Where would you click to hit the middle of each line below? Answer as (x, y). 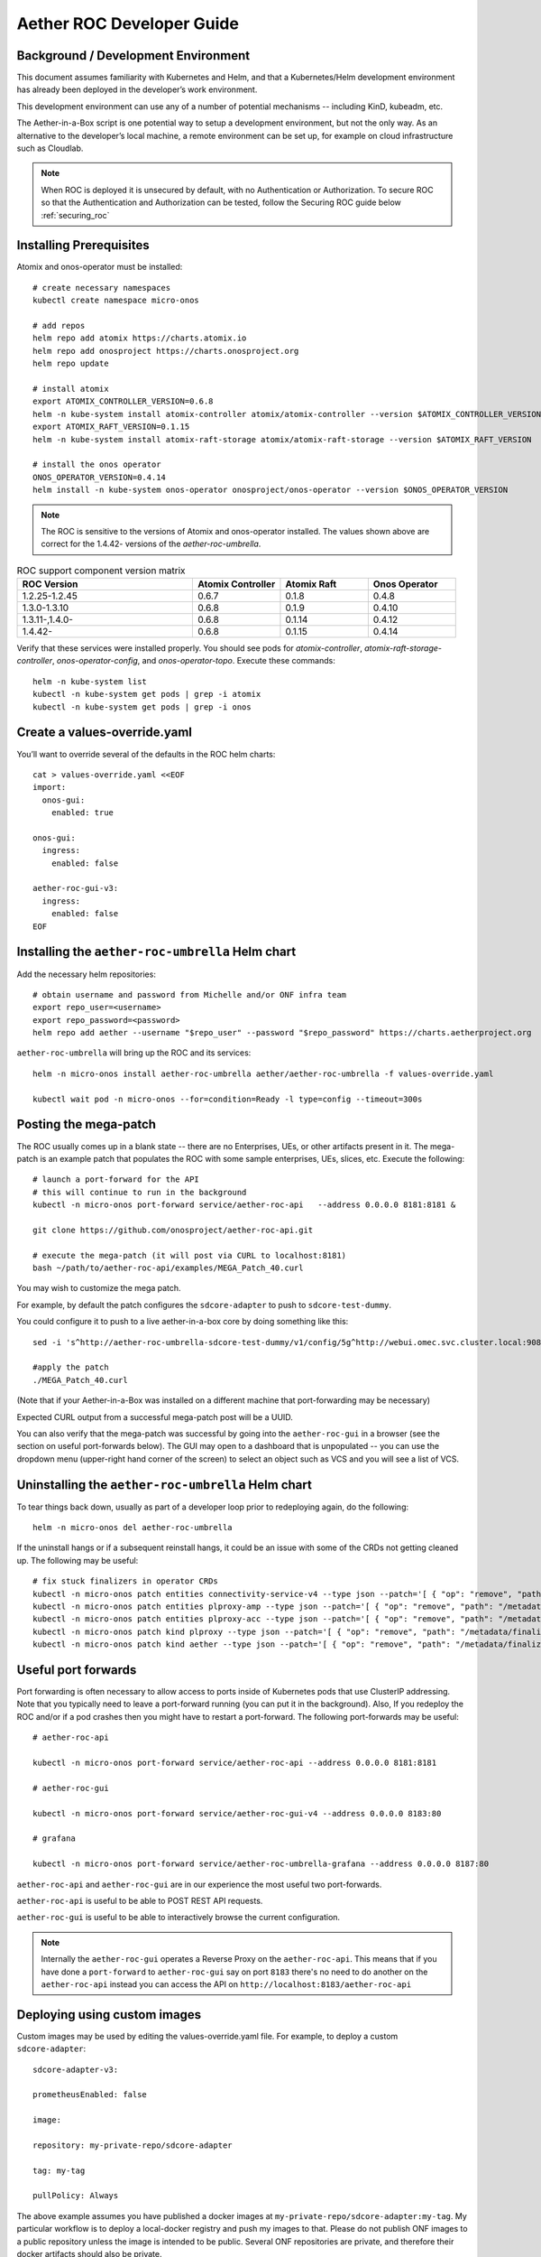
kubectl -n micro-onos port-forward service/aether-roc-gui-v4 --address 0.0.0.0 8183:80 (237, 1813)
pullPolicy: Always (76, 2196)
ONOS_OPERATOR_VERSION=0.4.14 (100, 477)
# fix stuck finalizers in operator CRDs (125, 1581)
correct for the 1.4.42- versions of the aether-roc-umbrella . (151, 544)
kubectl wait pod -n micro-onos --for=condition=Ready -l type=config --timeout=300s (228, 1099)
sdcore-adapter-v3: (76, 2069)
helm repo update (71, 364)
